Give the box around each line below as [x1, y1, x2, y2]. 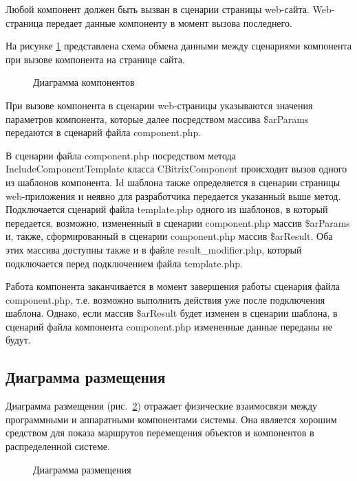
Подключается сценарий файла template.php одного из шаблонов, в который [6, 202, 328, 216]
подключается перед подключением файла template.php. [6, 256, 243, 270]
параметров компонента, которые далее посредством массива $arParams [6, 111, 309, 126]
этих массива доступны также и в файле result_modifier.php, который [6, 242, 302, 256]
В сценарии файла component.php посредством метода [6, 148, 236, 162]
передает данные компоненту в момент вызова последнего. [46, 15, 292, 30]
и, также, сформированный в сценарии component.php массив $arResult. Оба [6, 229, 333, 243]
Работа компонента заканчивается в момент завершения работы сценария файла [6, 279, 340, 293]
